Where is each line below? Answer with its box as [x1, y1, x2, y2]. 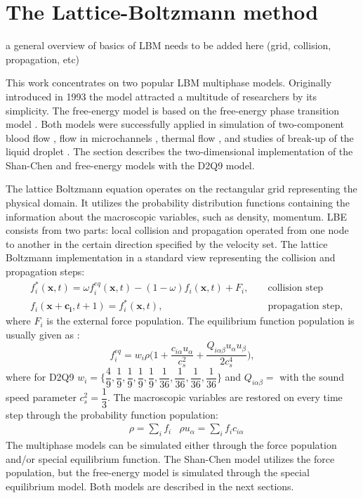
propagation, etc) [6, 51, 80, 66]
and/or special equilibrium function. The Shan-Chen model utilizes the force [6, 451, 335, 466]
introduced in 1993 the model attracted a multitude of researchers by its [6, 89, 317, 103]
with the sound [279, 369, 345, 384]
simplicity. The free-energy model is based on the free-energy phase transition [6, 103, 340, 117]
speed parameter [6, 390, 77, 405]
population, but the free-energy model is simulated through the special [6, 465, 310, 480]
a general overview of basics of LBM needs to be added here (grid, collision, [6, 38, 331, 53]
